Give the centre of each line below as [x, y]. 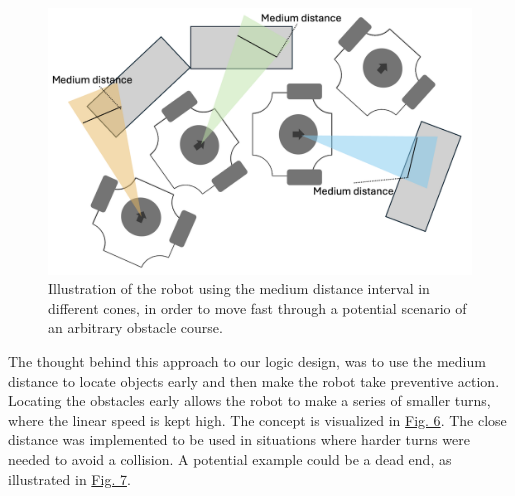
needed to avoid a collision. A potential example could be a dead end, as [230, 459]
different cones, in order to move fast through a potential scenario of [257, 307]
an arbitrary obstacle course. [135, 327]
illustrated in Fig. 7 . [69, 478]
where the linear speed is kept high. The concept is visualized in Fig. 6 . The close [257, 419]
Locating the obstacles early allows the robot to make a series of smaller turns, [249, 400]
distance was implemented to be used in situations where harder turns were [239, 439]
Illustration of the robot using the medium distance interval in [239, 288]
